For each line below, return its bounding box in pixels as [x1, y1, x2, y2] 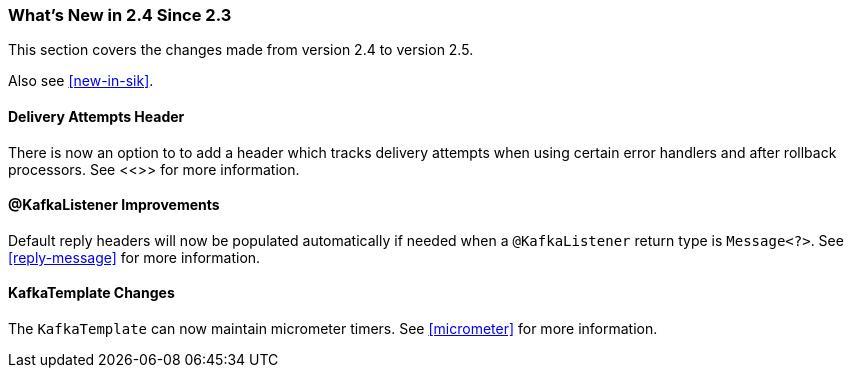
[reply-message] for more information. [8, 248, 261, 266]
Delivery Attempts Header [8, 107, 185, 125]
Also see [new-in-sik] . [8, 72, 154, 90]
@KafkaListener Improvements [8, 196, 220, 214]
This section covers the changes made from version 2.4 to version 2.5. [8, 41, 474, 59]
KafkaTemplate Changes [8, 284, 175, 302]
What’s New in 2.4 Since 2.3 [8, 5, 232, 25]
